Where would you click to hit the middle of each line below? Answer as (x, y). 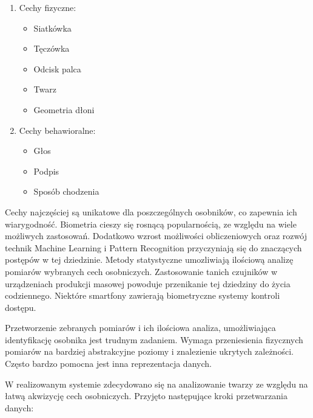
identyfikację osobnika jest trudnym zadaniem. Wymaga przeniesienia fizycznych (154, 339)
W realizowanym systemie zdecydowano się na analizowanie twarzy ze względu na (156, 384)
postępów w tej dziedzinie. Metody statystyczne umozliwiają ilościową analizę (149, 260)
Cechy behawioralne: (57, 130)
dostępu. (21, 307)
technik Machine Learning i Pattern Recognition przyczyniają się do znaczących (153, 247)
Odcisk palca (57, 68)
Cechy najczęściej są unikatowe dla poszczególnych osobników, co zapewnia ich (151, 211)
